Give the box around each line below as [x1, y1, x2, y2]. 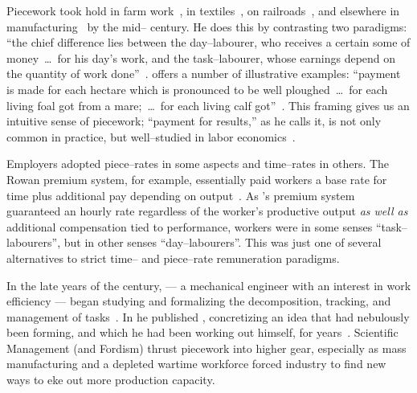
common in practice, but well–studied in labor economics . [6, 128, 296, 145]
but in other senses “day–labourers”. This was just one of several [63, 234, 382, 251]
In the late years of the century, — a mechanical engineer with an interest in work [6, 276, 411, 293]
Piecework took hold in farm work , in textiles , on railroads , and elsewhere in [6, 2, 400, 18]
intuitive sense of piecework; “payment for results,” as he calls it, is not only [6, 113, 382, 129]
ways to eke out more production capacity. [6, 371, 215, 388]
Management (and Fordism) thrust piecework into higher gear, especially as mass [6, 339, 407, 356]
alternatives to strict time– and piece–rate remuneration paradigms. [6, 249, 340, 266]
